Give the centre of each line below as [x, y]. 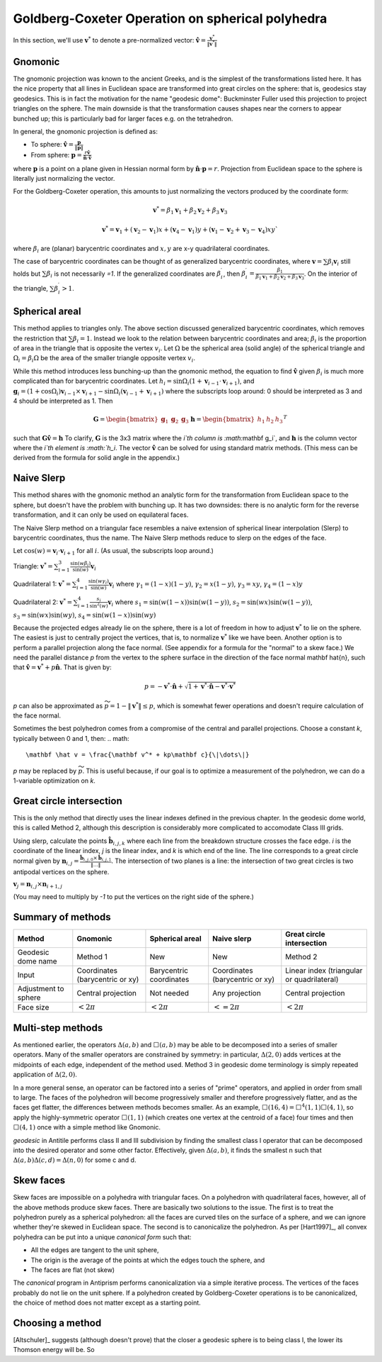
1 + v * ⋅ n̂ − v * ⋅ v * [212, 686]
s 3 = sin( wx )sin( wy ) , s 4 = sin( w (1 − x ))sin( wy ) [85, 615]
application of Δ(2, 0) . [45, 1075]
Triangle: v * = [33, 565]
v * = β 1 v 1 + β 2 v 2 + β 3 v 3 [190, 210]
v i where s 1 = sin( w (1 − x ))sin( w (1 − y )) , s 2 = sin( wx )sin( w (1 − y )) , [210, 603]
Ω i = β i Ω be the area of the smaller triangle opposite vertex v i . [104, 359]
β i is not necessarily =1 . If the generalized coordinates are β [134, 274]
